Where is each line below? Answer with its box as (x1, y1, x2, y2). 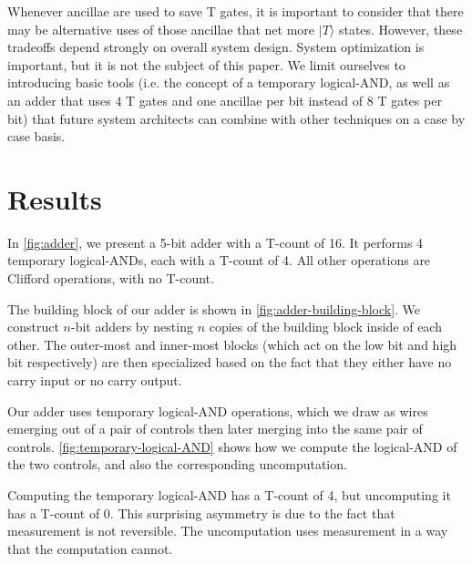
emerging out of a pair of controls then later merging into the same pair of (7, 419, 423, 438)
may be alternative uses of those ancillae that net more (7, 19, 315, 38)
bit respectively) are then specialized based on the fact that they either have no (7, 353, 452, 372)
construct (7, 317, 59, 336)
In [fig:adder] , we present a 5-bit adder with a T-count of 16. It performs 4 (7, 232, 424, 251)
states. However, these (338, 19, 463, 38)
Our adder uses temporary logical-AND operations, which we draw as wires (7, 401, 428, 420)
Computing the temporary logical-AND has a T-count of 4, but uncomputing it (7, 486, 451, 504)
